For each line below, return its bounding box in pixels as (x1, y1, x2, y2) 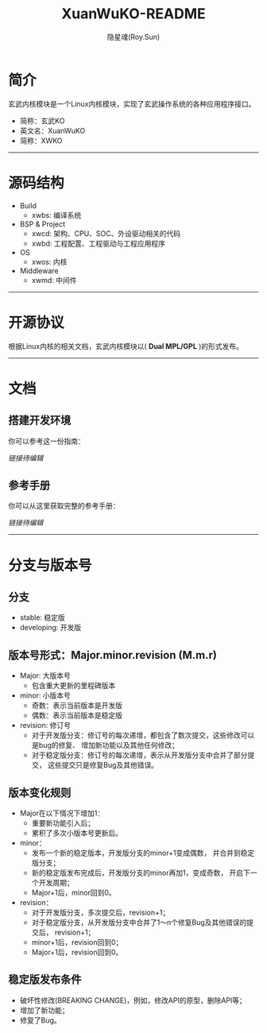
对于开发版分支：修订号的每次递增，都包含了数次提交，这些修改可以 (31, 730, 255, 740)
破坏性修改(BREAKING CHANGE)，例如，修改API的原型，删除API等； (19, 995, 246, 1005)
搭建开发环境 (8, 414, 72, 428)
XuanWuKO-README (60, 5, 207, 23)
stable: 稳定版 (19, 613, 65, 622)
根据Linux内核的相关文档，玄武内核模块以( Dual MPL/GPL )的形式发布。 (8, 341, 244, 350)
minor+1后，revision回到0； (31, 938, 123, 946)
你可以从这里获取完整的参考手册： (8, 501, 120, 511)
